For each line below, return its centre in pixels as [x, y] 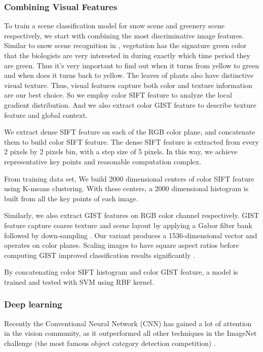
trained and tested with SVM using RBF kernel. [79, 281]
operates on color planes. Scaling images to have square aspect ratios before [122, 245]
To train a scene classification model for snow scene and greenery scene [114, 26]
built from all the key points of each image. [71, 198]
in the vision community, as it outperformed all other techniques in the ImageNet [130, 333]
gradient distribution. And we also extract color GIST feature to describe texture [130, 104]
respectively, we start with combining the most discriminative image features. [124, 35]
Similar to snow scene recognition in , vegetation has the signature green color [125, 45]
